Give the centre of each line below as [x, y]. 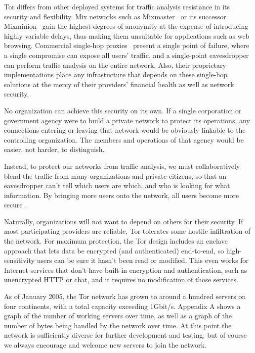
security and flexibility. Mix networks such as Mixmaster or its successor [115, 16]
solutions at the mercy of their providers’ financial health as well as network [119, 84]
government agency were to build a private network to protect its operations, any [127, 120]
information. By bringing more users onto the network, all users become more [122, 195]
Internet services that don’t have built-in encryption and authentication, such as [126, 270]
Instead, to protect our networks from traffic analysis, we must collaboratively [122, 166]
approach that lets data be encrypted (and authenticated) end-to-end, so [114, 250]
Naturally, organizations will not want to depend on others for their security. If [124, 221]
